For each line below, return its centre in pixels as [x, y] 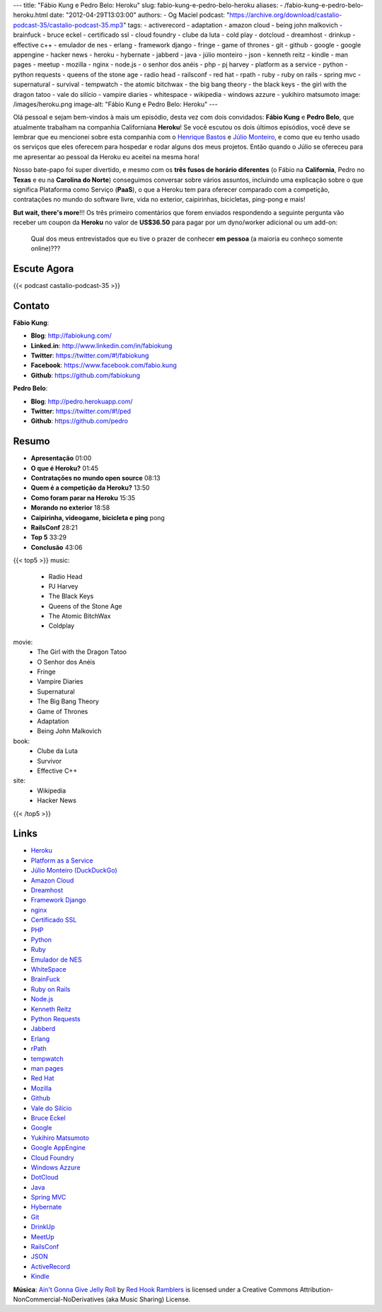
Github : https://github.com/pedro [80, 421]
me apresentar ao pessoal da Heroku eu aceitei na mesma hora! [106, 156]
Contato [31, 305]
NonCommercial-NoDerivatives [59, 1299]
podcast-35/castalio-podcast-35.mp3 [68, 25]
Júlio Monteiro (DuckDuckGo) [74, 870]
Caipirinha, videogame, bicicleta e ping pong [98, 517]
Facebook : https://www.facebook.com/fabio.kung [104, 365]
